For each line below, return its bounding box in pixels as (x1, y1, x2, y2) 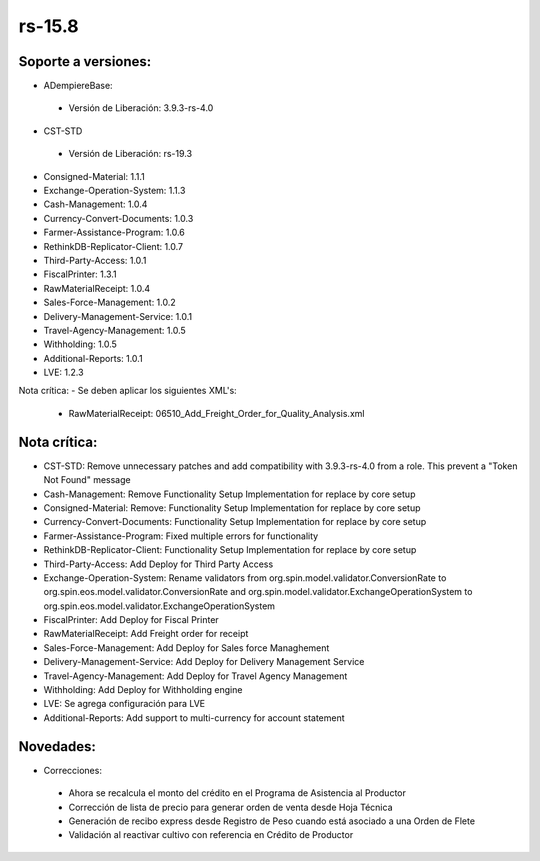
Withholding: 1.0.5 (43, 338, 117, 350)
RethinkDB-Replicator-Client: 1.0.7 (43, 240, 184, 252)
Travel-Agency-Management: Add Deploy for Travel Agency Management (43, 670, 348, 682)
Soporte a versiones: (18, 53, 152, 70)
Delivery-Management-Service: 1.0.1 (43, 310, 193, 322)
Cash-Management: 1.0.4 (43, 198, 148, 210)
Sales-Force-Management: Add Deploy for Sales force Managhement (43, 641, 330, 654)
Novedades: (18, 738, 97, 755)
